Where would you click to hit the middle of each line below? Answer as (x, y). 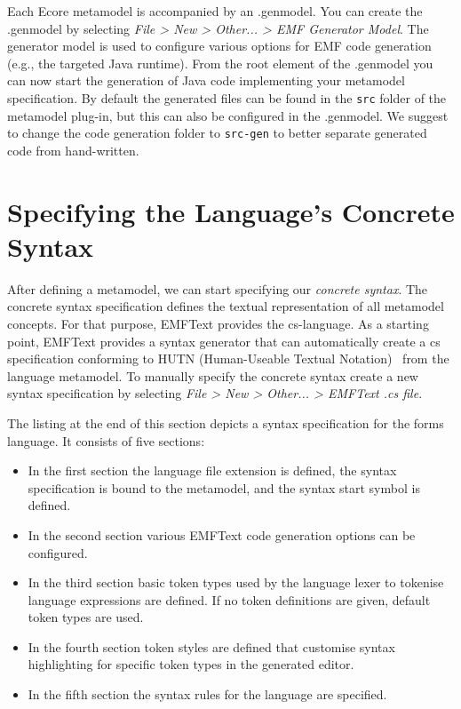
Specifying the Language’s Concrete (231, 211)
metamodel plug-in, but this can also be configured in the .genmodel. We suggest (228, 115)
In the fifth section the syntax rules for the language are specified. (207, 694)
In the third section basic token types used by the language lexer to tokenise (236, 582)
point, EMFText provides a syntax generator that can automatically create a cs (224, 341)
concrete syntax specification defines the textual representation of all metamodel (226, 306)
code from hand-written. (73, 150)
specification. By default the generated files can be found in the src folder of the (227, 97)
